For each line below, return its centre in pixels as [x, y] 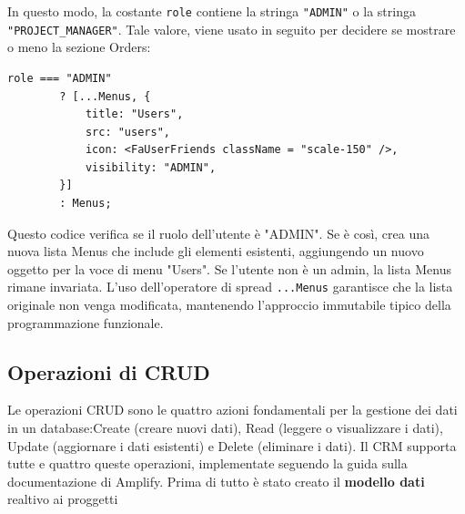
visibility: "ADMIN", [151, 167]
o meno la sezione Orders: [79, 47]
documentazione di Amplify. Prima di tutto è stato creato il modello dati [216, 481]
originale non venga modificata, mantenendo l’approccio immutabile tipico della [229, 305]
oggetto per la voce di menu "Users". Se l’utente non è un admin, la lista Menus [229, 268]
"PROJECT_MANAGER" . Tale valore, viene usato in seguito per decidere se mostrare [232, 29]
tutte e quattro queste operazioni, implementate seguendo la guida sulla [207, 463]
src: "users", [127, 132]
